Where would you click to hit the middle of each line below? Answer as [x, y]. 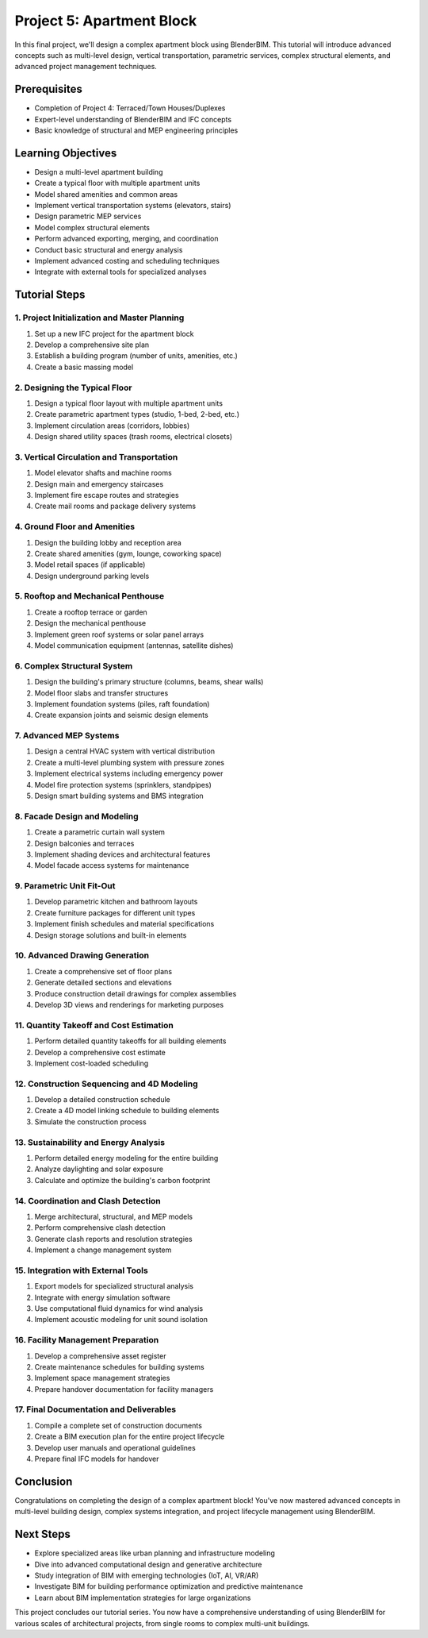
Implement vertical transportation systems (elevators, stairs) [133, 206]
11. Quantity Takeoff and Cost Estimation [94, 1025]
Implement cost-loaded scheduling [92, 1063]
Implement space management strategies [102, 1378]
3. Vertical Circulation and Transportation [96, 457]
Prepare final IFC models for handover [97, 1459]
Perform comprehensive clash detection [100, 1228]
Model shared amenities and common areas [106, 194]
